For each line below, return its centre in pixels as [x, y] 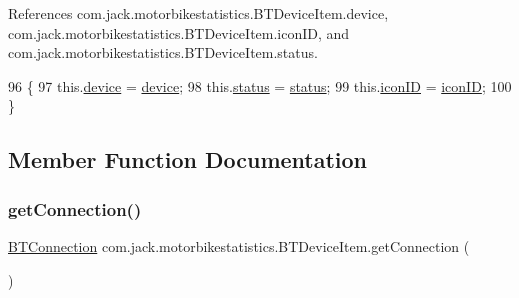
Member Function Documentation [188, 159]
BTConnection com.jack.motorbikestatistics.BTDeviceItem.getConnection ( [239, 245]
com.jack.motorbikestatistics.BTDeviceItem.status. [163, 52]
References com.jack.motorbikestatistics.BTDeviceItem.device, [198, 13]
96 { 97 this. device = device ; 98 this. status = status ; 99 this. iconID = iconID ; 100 [260, 85]
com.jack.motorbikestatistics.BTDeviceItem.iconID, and [179, 32]
